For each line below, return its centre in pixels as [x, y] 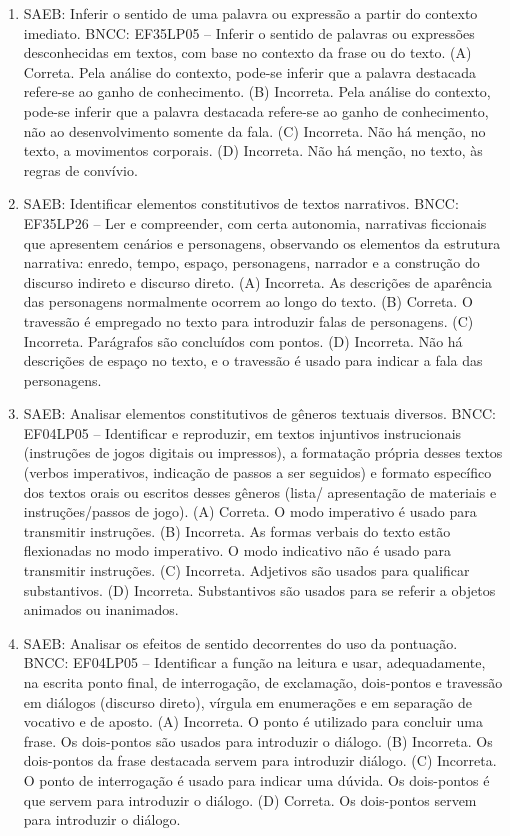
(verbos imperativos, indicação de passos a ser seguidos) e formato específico [257, 472]
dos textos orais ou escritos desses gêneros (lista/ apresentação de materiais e [260, 491]
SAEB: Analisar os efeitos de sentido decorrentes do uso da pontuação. [240, 642]
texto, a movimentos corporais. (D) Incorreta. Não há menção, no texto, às [253, 150]
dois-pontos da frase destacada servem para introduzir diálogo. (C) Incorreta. [260, 760]
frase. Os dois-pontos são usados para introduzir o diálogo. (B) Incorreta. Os [258, 740]
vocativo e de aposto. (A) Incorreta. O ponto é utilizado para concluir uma [253, 721]
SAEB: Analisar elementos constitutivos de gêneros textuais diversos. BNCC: [260, 413]
